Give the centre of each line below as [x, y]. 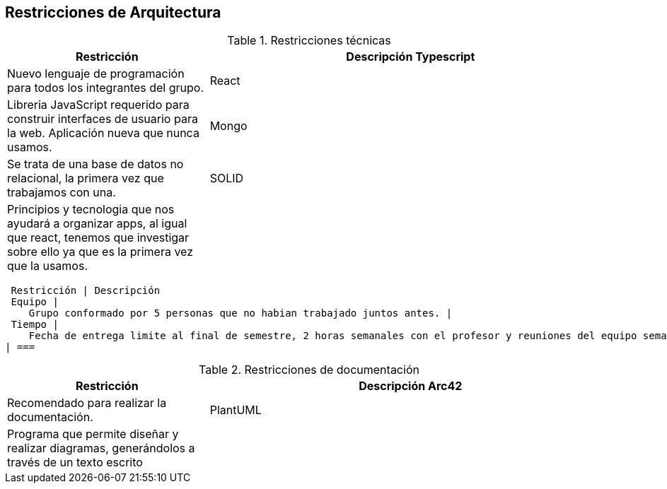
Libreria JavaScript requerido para [98, 105]
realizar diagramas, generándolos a [101, 448]
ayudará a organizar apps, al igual [97, 224]
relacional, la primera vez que [86, 178]
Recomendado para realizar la [87, 403]
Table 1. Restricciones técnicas [309, 41]
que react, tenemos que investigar [98, 238]
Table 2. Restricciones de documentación [309, 370]
